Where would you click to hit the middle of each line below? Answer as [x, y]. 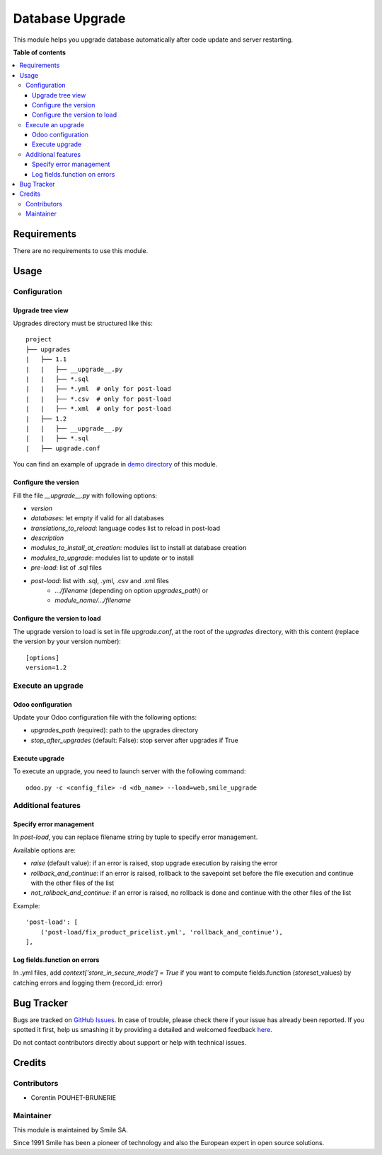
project [39, 340]
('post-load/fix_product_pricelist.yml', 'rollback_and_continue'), [161, 932]
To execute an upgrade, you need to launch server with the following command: [129, 771]
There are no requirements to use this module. [81, 251]
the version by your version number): [67, 641]
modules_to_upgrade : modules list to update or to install [112, 558]
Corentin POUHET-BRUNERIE [74, 1097]
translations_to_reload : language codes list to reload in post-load [126, 528]
